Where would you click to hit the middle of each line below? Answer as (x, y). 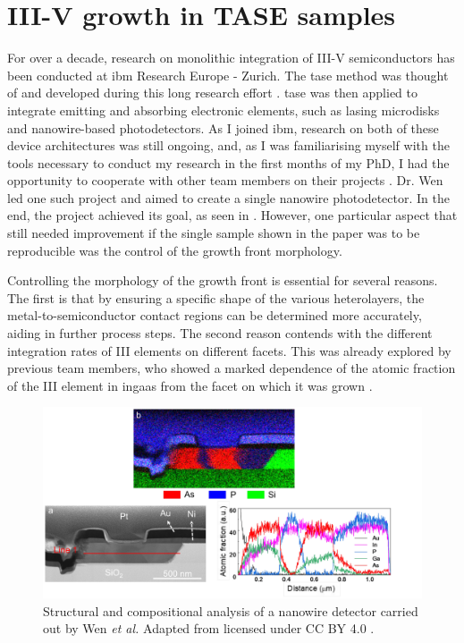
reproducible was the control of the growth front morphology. (175, 250)
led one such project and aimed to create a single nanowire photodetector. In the (228, 197)
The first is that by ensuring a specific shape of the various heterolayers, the (216, 297)
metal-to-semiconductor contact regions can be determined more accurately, (215, 315)
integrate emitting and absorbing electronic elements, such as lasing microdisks (224, 110)
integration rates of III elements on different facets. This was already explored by (229, 350)
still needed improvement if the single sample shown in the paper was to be (214, 233)
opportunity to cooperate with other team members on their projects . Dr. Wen (225, 180)
